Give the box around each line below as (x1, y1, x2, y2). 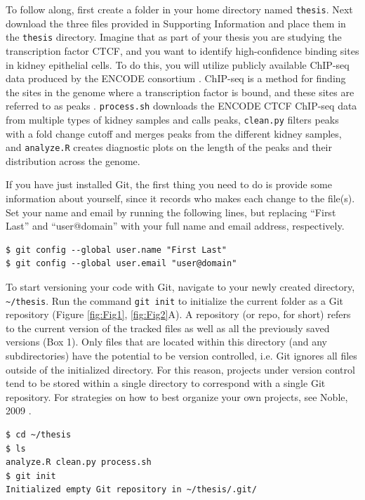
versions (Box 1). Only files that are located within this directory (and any (6, 334, 328, 349)
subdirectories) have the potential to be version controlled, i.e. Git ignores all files (6, 348, 357, 363)
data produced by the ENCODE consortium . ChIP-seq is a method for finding (6, 71, 346, 86)
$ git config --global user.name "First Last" (6, 244, 227, 255)
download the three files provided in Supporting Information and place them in (6, 15, 346, 30)
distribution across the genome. (6, 153, 140, 168)
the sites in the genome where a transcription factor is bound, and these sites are (6, 84, 354, 99)
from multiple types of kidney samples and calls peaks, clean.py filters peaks (6, 112, 339, 126)
